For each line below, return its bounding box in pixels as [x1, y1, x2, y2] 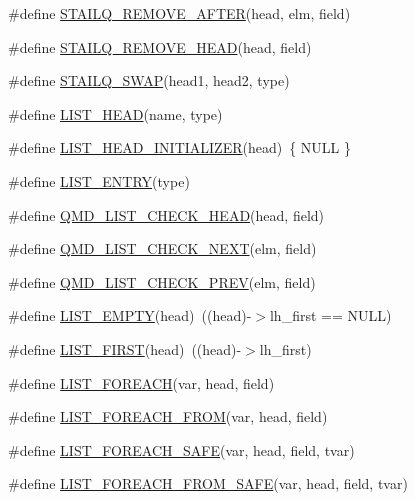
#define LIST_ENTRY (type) [8, 170, 190, 191]
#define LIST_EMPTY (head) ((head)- [8, 305, 252, 326]
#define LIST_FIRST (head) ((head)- [8, 338, 242, 359]
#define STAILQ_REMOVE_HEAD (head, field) [8, 36, 312, 57]
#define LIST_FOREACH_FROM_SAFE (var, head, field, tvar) [8, 473, 408, 494]
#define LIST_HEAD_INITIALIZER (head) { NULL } [8, 137, 352, 158]
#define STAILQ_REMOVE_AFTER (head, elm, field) [8, 3, 351, 23]
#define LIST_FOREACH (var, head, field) [8, 372, 275, 393]
